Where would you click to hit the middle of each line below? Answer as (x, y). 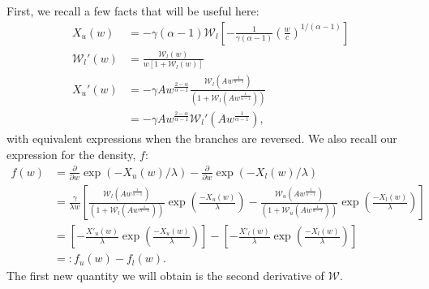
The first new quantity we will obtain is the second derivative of (165, 276)
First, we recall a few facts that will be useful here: (133, 11)
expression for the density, (71, 154)
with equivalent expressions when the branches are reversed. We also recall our (202, 138)
